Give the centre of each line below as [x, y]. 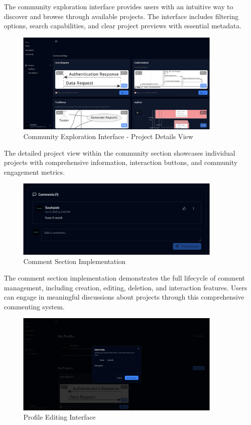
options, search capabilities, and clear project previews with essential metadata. [123, 26]
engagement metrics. [34, 172]
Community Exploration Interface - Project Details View [108, 136]
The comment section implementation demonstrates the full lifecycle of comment [125, 277]
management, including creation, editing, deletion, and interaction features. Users [125, 287]
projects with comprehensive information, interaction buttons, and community [121, 162]
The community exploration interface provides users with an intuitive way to [119, 6]
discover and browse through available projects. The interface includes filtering [121, 16]
